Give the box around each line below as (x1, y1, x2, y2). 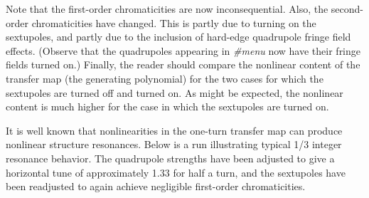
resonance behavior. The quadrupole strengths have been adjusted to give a (6, 150, 335, 165)
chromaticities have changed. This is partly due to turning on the (31, 15, 316, 30)
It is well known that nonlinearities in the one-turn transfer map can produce (6, 123, 343, 137)
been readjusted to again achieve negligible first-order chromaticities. (6, 179, 306, 194)
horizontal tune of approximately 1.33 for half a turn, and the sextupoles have (6, 165, 346, 179)
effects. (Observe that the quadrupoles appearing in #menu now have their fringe (6, 43, 361, 58)
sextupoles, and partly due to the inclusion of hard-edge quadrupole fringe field (6, 29, 351, 44)
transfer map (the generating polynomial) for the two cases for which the (6, 71, 323, 85)
